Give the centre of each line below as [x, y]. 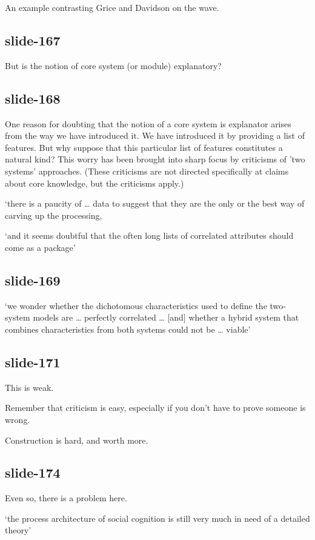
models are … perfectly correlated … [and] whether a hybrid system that [166, 317]
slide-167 [33, 40]
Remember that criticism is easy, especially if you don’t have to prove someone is [155, 408]
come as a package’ [40, 247]
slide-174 [33, 472]
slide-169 [33, 280]
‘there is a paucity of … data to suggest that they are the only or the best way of [155, 203]
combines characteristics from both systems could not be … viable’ [128, 329]
